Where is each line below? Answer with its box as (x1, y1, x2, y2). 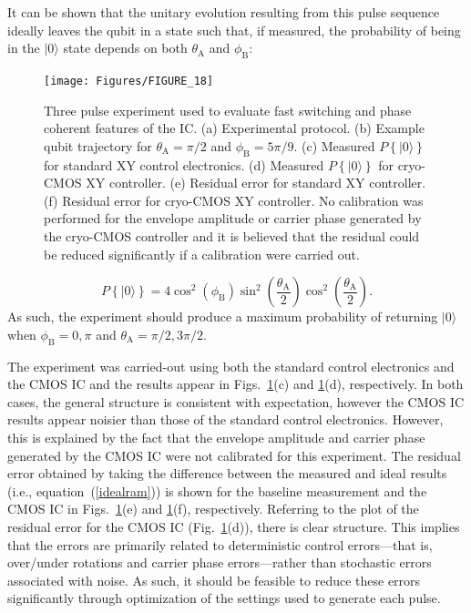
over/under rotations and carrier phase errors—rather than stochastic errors (7, 553, 432, 572)
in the (7, 38, 40, 57)
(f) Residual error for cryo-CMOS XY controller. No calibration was (44, 190, 424, 209)
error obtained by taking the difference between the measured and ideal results (7, 464, 447, 483)
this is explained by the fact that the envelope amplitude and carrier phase (7, 427, 425, 446)
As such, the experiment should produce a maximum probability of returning (7, 307, 438, 326)
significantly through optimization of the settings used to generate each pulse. (7, 588, 441, 608)
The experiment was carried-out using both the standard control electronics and (7, 356, 455, 375)
